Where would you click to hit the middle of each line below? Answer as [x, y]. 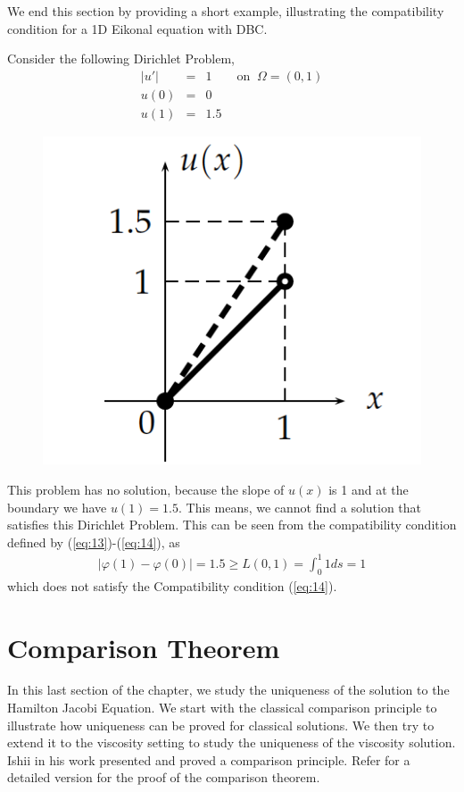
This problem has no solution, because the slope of [146, 490]
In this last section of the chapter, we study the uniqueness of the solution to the [228, 690]
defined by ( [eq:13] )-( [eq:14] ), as [94, 542]
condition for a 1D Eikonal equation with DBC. [137, 28]
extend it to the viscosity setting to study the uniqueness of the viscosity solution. [232, 742]
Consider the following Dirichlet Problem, [121, 58]
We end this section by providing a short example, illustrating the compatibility [226, 11]
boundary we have [57, 507]
